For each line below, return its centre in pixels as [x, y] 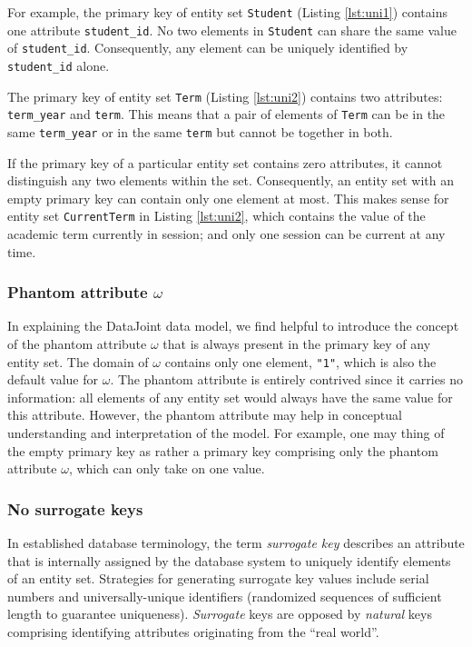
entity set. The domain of [78, 361]
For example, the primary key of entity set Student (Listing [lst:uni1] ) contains [227, 12]
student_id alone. [59, 65]
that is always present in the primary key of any [297, 344]
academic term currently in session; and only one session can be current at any [226, 234]
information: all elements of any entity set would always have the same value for [230, 397]
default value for [53, 379]
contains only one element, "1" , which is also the [300, 361]
